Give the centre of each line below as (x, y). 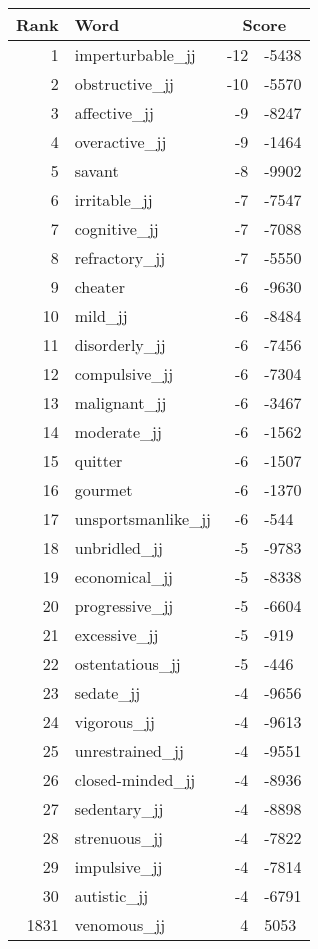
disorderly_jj (120, 344)
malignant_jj (120, 402)
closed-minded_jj (135, 779)
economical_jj (123, 576)
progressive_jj (124, 605)
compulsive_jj (124, 373)
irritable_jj (113, 199)
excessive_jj (116, 634)
